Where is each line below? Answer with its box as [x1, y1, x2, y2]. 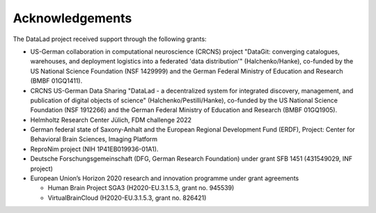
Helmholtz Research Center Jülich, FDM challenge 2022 [30, 116, 191, 124]
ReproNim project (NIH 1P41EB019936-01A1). [30, 145, 159, 153]
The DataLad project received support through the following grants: [13, 35, 207, 43]
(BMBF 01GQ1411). [30, 77, 83, 85]
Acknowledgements [13, 10, 132, 26]
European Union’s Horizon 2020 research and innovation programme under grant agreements [30, 174, 299, 182]
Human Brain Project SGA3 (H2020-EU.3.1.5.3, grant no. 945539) [47, 184, 235, 192]
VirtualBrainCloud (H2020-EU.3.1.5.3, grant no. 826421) [47, 194, 207, 202]
